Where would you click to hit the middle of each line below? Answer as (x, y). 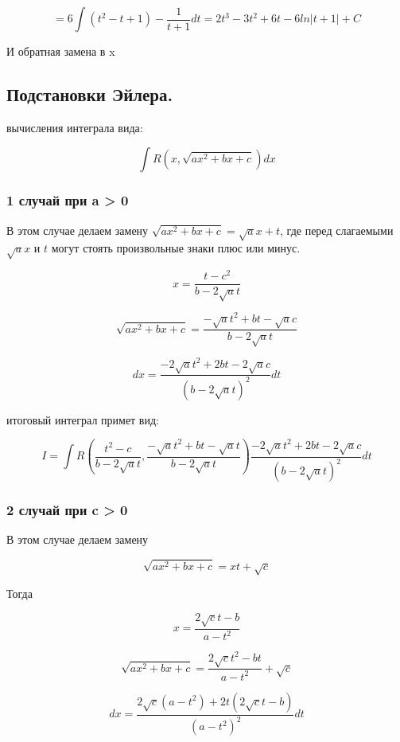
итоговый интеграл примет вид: (83, 419)
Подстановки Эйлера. (90, 94)
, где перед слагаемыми (337, 230)
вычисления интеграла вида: (75, 127)
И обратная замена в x (61, 51)
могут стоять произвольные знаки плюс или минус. (176, 248)
